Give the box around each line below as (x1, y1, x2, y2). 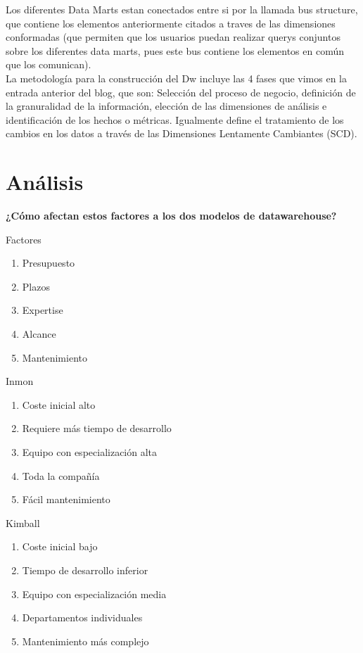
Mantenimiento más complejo (22, 633, 149, 648)
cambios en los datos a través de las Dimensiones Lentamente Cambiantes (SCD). (6, 126, 357, 141)
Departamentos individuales (22, 610, 143, 625)
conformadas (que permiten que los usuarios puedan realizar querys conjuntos (6, 30, 340, 44)
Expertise (22, 303, 63, 317)
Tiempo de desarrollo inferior (22, 562, 148, 577)
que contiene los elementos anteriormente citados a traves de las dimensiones (6, 15, 336, 30)
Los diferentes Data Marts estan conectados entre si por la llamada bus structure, (6, 2, 358, 16)
